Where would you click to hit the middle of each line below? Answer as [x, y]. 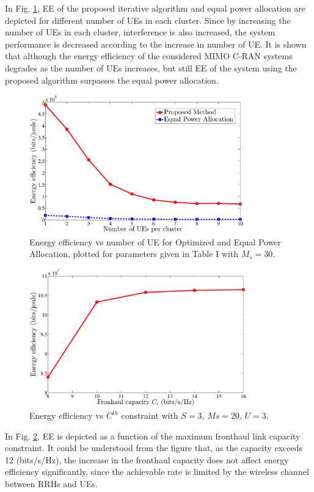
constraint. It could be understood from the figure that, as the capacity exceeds [154, 448]
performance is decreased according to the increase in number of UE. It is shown [156, 44]
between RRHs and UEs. [51, 484]
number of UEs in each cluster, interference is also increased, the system [140, 32]
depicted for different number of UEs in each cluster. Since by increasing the [148, 20]
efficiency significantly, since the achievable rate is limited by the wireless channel [157, 472]
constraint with [150, 415]
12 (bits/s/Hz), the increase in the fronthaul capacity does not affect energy [147, 459]
